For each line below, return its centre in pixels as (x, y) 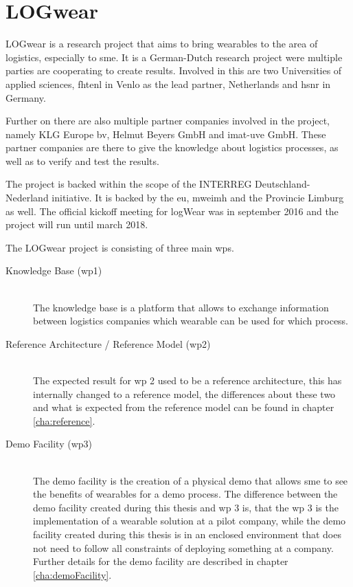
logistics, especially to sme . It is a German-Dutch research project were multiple (174, 57)
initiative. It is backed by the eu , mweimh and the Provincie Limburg (198, 198)
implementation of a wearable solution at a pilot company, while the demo (190, 521)
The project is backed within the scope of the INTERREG (129, 184)
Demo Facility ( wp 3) (49, 444)
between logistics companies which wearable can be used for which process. (191, 321)
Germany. (26, 97)
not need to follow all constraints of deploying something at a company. (183, 547)
